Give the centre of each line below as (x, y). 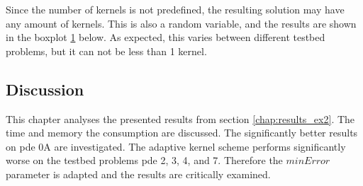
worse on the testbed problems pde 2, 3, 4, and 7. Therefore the (144, 160)
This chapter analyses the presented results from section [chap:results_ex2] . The (180, 118)
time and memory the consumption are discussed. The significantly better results (182, 133)
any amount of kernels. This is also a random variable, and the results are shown (181, 23)
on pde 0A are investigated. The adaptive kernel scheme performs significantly (176, 146)
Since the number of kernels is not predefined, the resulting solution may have (175, 9)
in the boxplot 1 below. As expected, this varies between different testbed (166, 37)
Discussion (45, 89)
